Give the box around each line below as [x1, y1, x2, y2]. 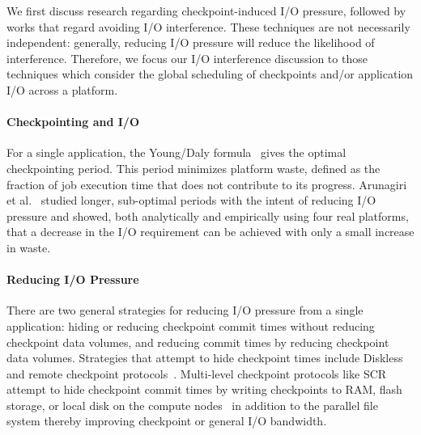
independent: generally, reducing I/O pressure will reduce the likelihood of [6, 34, 375, 51]
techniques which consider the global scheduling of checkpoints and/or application [6, 65, 414, 82]
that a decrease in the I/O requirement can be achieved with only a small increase [6, 223, 415, 240]
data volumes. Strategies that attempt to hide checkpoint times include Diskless [6, 349, 403, 366]
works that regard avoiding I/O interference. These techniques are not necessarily [6, 18, 410, 35]
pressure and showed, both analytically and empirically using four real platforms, [6, 207, 409, 224]
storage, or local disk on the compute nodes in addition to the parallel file [6, 396, 378, 413]
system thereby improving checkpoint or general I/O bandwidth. [6, 412, 327, 429]
